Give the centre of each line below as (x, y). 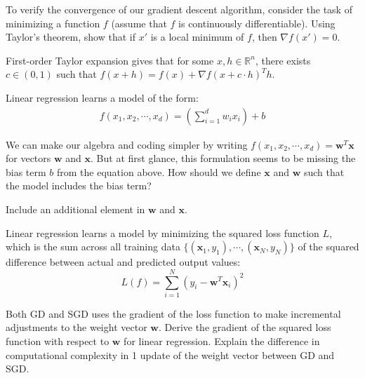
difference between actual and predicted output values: (123, 262)
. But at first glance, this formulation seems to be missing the (223, 158)
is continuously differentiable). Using (257, 23)
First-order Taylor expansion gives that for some (110, 60)
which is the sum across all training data (93, 247)
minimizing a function (53, 23)
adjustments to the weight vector (77, 327)
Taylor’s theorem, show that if (71, 37)
